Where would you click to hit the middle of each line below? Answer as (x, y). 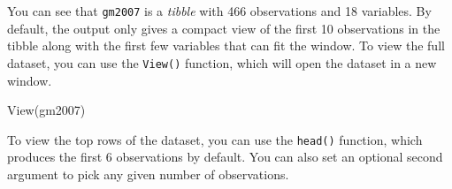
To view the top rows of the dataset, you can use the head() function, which (215, 139)
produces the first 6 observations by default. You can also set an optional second (225, 157)
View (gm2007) (46, 110)
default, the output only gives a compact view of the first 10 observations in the (224, 28)
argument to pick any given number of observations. (148, 174)
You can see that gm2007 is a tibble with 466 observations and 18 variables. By (219, 11)
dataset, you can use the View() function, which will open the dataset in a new (222, 62)
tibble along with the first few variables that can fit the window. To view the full (226, 45)
